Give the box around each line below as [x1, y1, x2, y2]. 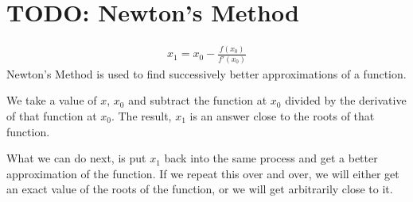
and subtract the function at [128, 92, 267, 109]
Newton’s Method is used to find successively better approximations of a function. [6, 65, 407, 82]
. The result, [111, 108, 172, 124]
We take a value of [6, 92, 97, 109]
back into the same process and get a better [164, 150, 378, 166]
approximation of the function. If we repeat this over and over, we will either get [6, 165, 399, 181]
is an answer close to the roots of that [189, 108, 375, 124]
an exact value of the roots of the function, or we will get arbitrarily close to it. [6, 181, 393, 197]
